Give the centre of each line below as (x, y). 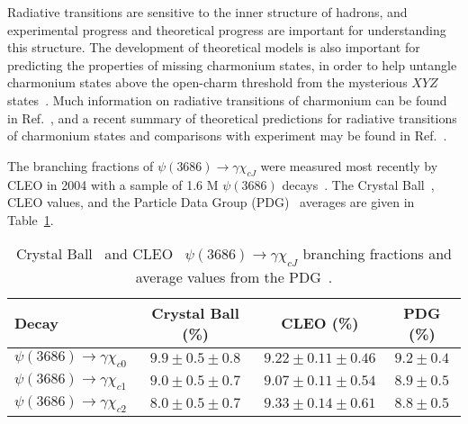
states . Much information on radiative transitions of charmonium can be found (227, 99)
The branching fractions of (81, 165)
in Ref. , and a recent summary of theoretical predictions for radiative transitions (232, 117)
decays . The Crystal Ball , (358, 184)
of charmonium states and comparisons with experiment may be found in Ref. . (227, 135)
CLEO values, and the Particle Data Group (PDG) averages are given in (211, 202)
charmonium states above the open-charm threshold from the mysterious (207, 82)
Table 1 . (31, 219)
